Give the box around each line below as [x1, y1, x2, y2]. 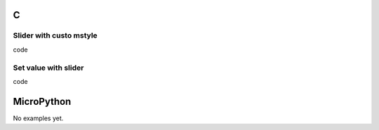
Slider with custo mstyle [13, 31, 98, 41]
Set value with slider [13, 63, 84, 73]
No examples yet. [13, 114, 64, 122]
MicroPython [13, 95, 72, 108]
